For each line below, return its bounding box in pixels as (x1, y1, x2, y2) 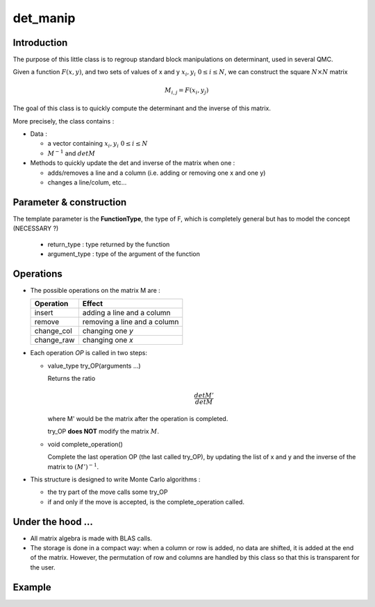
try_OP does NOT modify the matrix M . (47, 427, 160, 436)
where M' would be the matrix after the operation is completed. (47, 415, 228, 423)
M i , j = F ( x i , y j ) (164, 86, 209, 96)
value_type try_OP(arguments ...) (47, 361, 142, 370)
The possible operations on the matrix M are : (30, 286, 161, 294)
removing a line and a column (82, 317, 179, 327)
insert (34, 308, 53, 318)
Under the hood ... (12, 515, 94, 527)
